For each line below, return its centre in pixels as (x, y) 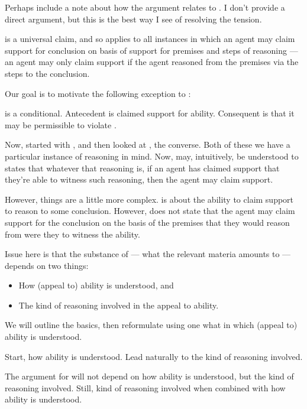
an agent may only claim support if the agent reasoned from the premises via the (152, 62)
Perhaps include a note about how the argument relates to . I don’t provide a (145, 7)
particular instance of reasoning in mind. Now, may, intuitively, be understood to (152, 156)
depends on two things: (47, 265)
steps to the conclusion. (47, 73)
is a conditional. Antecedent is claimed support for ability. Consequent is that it (150, 113)
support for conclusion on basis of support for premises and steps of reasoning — (151, 50)
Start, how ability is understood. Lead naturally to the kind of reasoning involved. (154, 356)
